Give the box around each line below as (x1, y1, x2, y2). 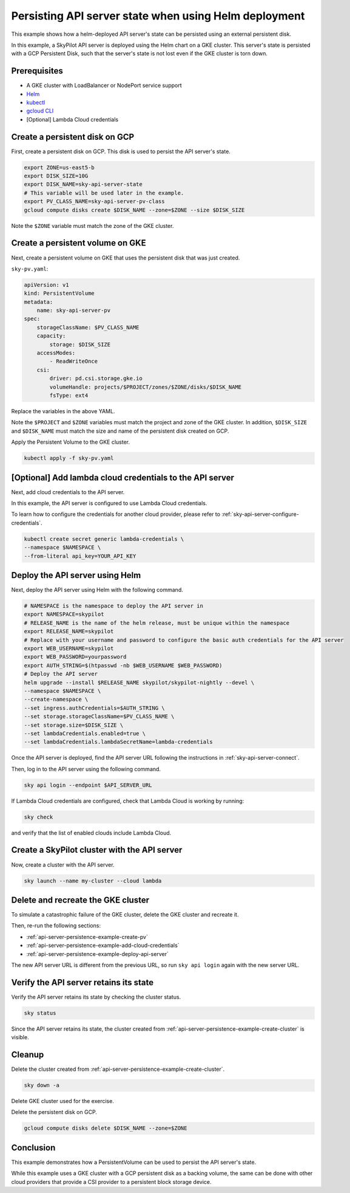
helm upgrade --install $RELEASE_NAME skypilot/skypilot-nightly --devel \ (24, 679, 255, 686)
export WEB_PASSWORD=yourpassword (24, 653, 127, 661)
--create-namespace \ (24, 696, 89, 703)
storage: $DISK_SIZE (49, 341, 111, 348)
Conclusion (11, 1143, 56, 1153)
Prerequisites (11, 66, 63, 76)
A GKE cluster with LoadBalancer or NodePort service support (26, 82, 182, 89)
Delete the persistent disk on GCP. (11, 1109, 97, 1116)
